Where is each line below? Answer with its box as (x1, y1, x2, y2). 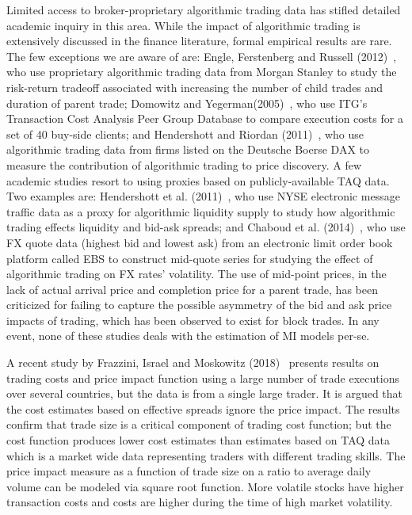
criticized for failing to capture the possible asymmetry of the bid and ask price (6, 296, 392, 313)
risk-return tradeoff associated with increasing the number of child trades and (6, 78, 383, 95)
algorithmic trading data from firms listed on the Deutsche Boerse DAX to (6, 141, 370, 158)
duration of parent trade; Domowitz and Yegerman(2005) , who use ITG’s (6, 94, 368, 111)
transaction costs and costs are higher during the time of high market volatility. (6, 494, 393, 510)
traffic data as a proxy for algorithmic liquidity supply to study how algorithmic (6, 203, 395, 219)
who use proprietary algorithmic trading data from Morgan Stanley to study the (6, 63, 397, 80)
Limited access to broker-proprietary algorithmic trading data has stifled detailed (6, 2, 401, 17)
